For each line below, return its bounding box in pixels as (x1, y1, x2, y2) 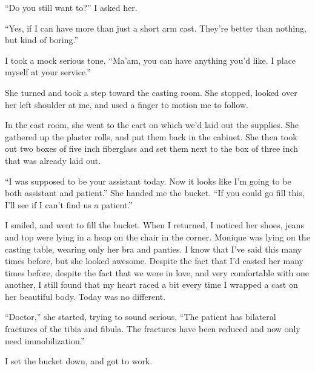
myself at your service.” (5, 66, 91, 78)
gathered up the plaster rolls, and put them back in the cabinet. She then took (5, 130, 297, 143)
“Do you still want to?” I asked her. (5, 1, 138, 13)
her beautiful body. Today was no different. (5, 290, 166, 302)
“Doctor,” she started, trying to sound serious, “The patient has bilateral (5, 310, 276, 323)
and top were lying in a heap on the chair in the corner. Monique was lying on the (5, 230, 310, 243)
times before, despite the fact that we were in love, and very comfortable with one (5, 266, 309, 279)
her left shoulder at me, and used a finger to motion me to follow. (5, 98, 248, 111)
